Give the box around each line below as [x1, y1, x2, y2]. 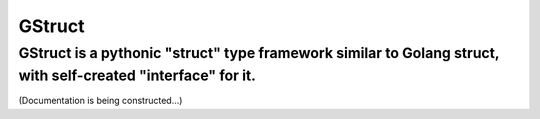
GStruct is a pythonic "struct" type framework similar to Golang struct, [18, 44, 500, 62]
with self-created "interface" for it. [18, 66, 257, 85]
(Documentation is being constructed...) [18, 95, 183, 107]
